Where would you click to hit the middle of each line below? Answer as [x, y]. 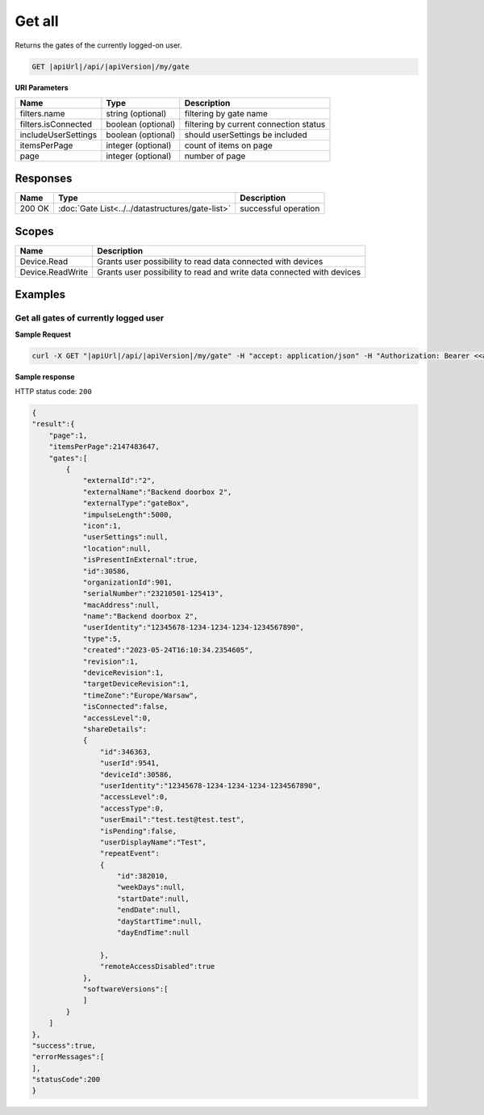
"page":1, [68, 435]
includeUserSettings [58, 135]
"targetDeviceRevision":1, [136, 684]
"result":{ [53, 424]
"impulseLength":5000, [127, 514]
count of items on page [229, 145]
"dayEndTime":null [153, 933]
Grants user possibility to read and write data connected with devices [229, 272]
